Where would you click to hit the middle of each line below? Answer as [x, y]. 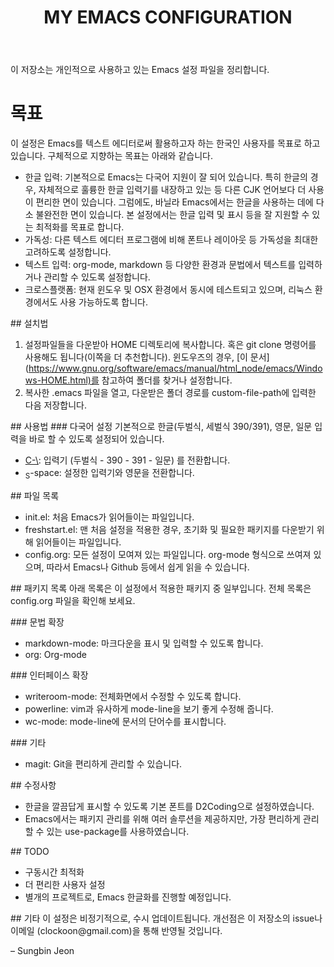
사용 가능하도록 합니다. [103, 302]
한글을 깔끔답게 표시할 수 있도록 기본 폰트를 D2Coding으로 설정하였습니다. [169, 806]
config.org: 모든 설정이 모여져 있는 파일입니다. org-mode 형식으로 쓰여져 [168, 554]
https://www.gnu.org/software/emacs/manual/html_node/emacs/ [162, 368]
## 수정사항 [33, 785]
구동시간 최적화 [54, 872]
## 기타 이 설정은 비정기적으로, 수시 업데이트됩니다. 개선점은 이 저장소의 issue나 [166, 918]
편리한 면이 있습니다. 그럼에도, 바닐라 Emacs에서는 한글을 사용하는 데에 [174, 202]
